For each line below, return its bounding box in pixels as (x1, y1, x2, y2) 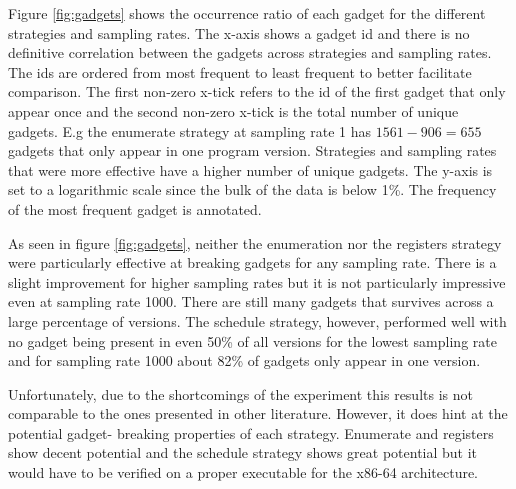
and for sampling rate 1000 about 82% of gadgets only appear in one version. (8, 350, 481, 371)
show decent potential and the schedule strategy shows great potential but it (8, 442, 478, 463)
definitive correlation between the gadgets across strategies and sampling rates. (8, 42, 492, 63)
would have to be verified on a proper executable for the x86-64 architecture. (8, 462, 479, 483)
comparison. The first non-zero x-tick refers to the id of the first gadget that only (8, 81, 506, 102)
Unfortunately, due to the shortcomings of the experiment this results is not (8, 383, 473, 404)
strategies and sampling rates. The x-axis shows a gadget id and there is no (8, 22, 470, 43)
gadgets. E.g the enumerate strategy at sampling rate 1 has (8, 120, 372, 141)
